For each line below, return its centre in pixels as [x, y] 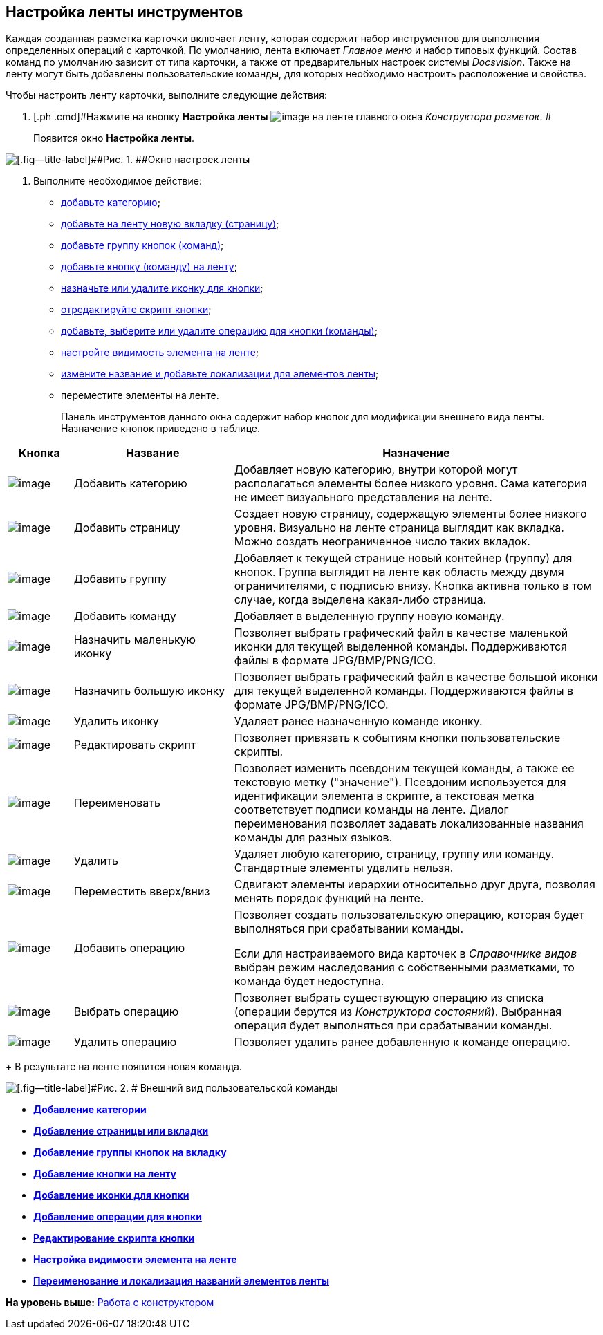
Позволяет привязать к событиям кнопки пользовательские [397, 738]
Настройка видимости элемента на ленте [135, 1260]
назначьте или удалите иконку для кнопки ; [162, 288]
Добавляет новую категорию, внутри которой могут [376, 470]
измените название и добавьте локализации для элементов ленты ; [220, 374]
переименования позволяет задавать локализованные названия [409, 824]
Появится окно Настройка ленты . [114, 138]
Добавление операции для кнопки [118, 1217]
